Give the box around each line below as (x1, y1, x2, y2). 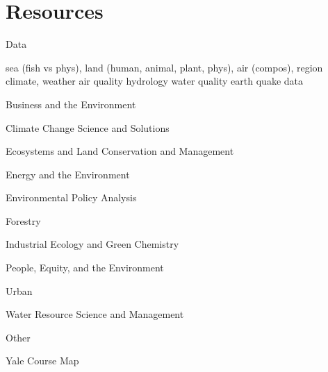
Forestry (6, 213, 41, 228)
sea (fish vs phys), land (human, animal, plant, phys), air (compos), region (6, 60, 323, 74)
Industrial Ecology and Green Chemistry (6, 237, 179, 251)
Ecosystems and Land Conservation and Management (6, 144, 234, 158)
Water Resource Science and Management (6, 307, 184, 321)
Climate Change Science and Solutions (6, 120, 170, 135)
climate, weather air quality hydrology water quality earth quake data (6, 74, 303, 88)
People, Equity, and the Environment (6, 260, 164, 275)
